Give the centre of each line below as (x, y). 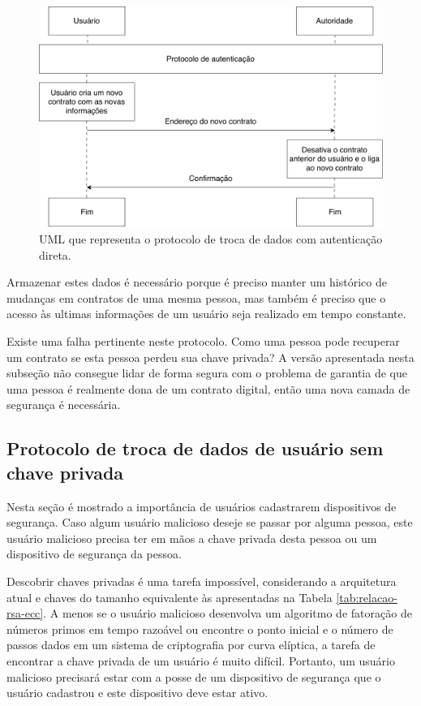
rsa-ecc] (25, 613)
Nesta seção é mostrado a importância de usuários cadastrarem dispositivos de (202, 506)
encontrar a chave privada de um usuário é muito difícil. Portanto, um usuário (201, 660)
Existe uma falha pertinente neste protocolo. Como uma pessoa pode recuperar (203, 341)
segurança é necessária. (64, 405)
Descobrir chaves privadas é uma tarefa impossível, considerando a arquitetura (202, 581)
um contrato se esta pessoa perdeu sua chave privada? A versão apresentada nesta (210, 357)
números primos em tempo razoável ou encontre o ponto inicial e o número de (200, 629)
